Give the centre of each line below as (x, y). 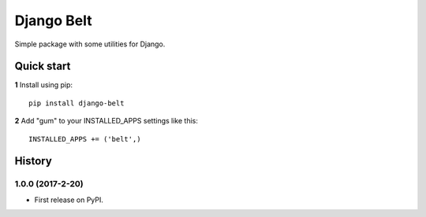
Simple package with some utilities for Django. (90, 44)
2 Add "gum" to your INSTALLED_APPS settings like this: (106, 121)
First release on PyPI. (69, 200)
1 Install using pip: (44, 85)
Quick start (43, 66)
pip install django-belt (77, 103)
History (34, 161)
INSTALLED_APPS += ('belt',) (85, 139)
